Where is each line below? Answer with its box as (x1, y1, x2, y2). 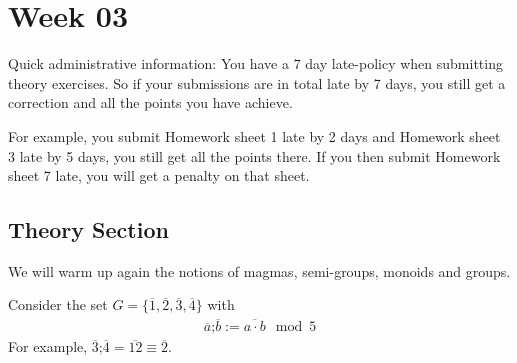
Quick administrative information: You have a (8, 53, 289, 74)
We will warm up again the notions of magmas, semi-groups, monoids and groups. (8, 260, 511, 281)
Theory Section (8, 214, 169, 245)
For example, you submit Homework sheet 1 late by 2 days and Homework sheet (8, 125, 501, 146)
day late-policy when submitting (305, 53, 503, 74)
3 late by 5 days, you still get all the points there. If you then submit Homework (8, 145, 501, 166)
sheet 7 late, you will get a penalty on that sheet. (8, 165, 310, 186)
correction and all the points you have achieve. (8, 92, 293, 113)
